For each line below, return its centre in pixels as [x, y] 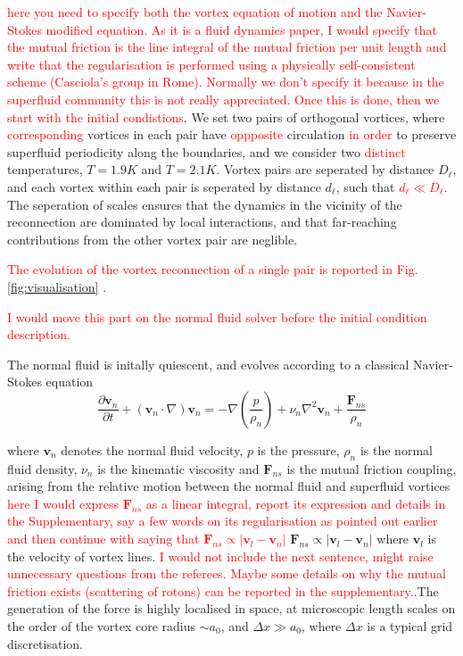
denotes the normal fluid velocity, [152, 449]
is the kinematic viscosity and [178, 468]
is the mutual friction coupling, [372, 468]
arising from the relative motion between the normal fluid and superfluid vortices [229, 486]
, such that [365, 186]
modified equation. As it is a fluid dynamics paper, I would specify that [241, 29]
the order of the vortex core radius [102, 626]
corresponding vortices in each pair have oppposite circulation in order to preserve [232, 134]
